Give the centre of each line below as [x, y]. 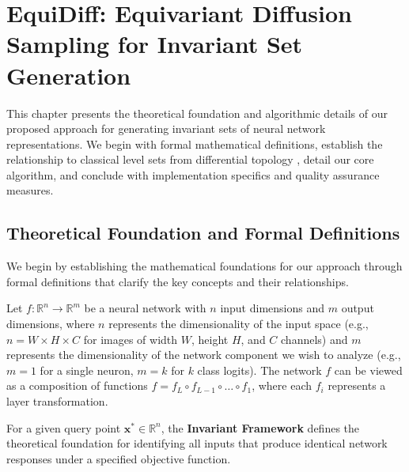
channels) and [314, 339]
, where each [282, 385]
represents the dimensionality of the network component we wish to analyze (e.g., [204, 355]
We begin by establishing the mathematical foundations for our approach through [204, 266]
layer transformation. [57, 401]
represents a [357, 385]
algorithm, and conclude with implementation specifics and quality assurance [193, 174]
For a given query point [64, 427]
